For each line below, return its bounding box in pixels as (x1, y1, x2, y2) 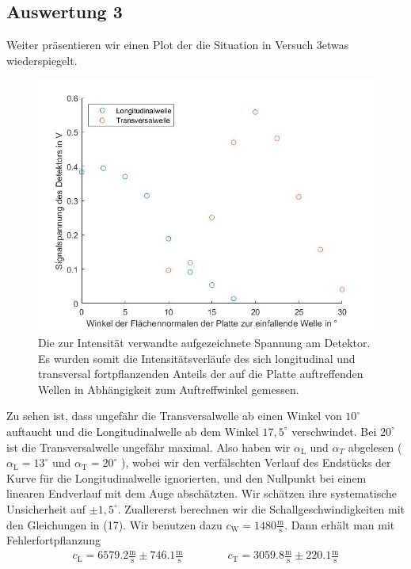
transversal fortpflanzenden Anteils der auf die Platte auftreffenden (38, 365, 363, 382)
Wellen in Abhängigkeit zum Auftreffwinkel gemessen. (38, 380, 299, 397)
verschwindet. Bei (291, 422, 377, 439)
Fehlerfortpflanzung (6, 532, 101, 548)
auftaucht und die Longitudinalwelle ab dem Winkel (6, 422, 259, 439)
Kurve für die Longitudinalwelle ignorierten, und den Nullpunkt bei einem (6, 469, 367, 486)
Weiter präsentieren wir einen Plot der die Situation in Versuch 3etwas (6, 36, 349, 53)
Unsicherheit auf (6, 500, 86, 517)
